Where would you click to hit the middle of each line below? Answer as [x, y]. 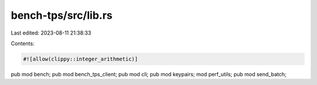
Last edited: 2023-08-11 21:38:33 [51, 33]
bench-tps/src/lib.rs [62, 15]
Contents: [23, 43]
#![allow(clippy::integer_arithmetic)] [80, 59]
